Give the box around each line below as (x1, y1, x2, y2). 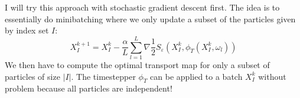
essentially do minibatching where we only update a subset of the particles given (5, 12, 296, 25)
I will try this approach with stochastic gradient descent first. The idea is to (5, 1, 280, 13)
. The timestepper (71, 70, 136, 82)
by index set (5, 24, 49, 36)
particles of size (5, 70, 60, 82)
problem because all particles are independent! (5, 82, 172, 94)
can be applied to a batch (150, 70, 243, 82)
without (258, 70, 286, 82)
